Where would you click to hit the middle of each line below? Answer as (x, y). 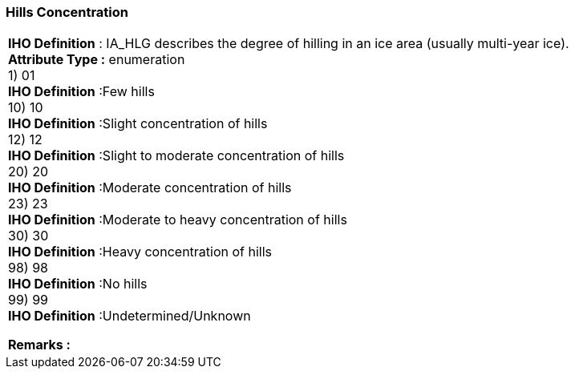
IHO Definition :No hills (78, 284)
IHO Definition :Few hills (81, 92)
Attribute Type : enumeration (97, 60)
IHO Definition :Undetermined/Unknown (130, 316)
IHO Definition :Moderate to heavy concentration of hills (178, 220)
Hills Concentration (67, 12)
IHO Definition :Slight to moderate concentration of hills (176, 156)
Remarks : (39, 345)
